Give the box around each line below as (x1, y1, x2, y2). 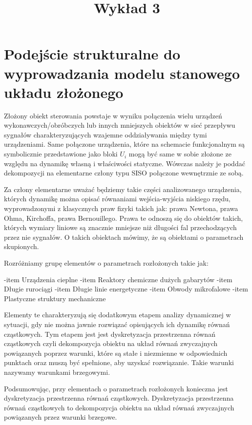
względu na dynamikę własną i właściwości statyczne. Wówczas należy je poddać (4, 158, 245, 168)
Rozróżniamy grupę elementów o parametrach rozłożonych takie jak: (4, 258, 209, 268)
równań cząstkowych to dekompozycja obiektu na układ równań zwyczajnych (4, 402, 234, 412)
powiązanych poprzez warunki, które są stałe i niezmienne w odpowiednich (4, 348, 228, 358)
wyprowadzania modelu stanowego (4, 63, 240, 83)
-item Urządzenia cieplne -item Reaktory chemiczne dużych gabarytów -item (4, 274, 232, 284)
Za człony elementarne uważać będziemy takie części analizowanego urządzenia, (4, 184, 242, 194)
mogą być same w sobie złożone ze (128, 149, 231, 159)
